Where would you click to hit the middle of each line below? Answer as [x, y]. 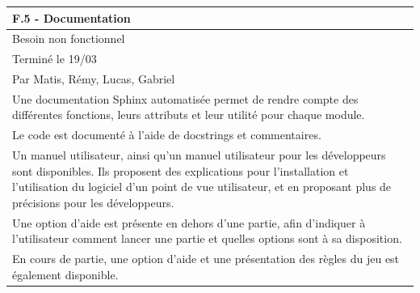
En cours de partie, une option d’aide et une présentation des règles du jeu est [206, 259]
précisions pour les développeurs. [93, 202]
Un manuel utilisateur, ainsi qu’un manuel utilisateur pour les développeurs [199, 155]
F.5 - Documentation [71, 17]
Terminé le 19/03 [55, 59]
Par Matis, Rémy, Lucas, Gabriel [94, 79]
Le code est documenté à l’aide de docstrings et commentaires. [167, 135]
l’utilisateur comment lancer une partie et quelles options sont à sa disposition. [207, 238]
